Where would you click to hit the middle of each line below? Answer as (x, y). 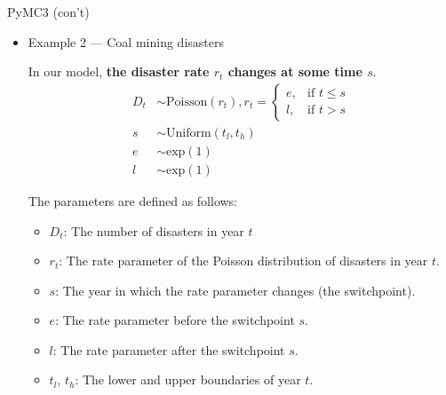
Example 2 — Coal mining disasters (126, 41)
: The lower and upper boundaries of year (188, 379)
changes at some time (295, 71)
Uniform (188, 133)
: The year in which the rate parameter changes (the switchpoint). (235, 290)
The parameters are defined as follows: (133, 200)
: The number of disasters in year (154, 230)
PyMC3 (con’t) (48, 12)
